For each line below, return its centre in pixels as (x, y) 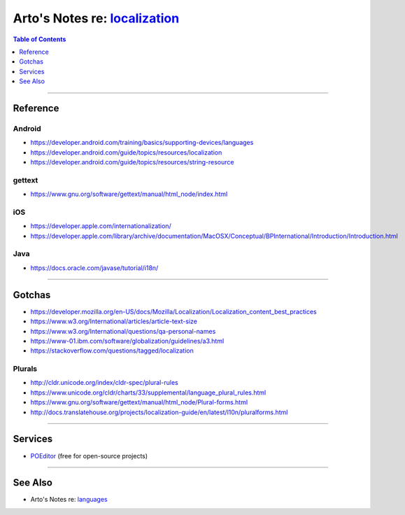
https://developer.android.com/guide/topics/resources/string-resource (132, 162)
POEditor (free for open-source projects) (89, 456)
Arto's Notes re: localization (96, 18)
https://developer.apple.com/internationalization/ (101, 226)
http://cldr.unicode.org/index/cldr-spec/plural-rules (104, 383)
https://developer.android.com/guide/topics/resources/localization (126, 152)
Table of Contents (40, 39)
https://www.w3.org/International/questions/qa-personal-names (123, 331)
